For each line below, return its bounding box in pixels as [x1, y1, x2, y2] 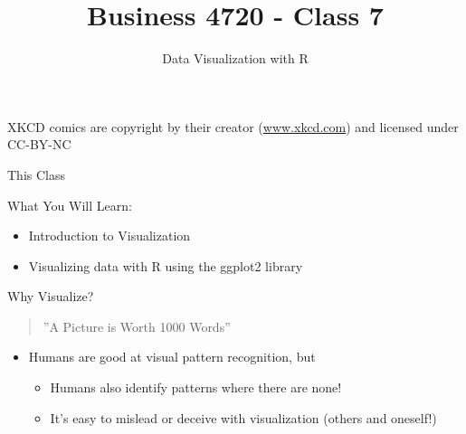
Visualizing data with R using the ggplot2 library [28, 256, 303, 275]
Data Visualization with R [162, 49, 309, 68]
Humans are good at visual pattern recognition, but [28, 347, 316, 366]
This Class [7, 165, 65, 184]
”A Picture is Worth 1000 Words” [43, 316, 231, 335]
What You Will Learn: [7, 195, 132, 214]
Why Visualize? [7, 287, 94, 306]
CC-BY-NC [7, 135, 71, 154]
